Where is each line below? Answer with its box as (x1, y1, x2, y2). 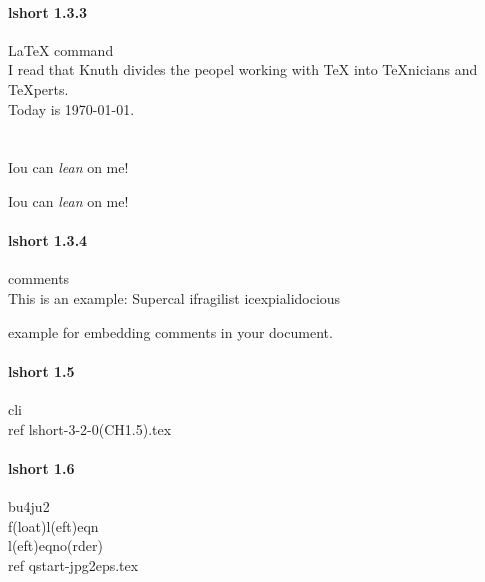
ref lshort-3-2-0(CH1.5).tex (8, 418, 172, 439)
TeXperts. (8, 78, 69, 99)
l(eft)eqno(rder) (8, 535, 103, 556)
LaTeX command (8, 39, 114, 60)
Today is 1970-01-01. (8, 98, 135, 119)
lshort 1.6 (8, 457, 75, 478)
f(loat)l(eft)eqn (8, 515, 99, 536)
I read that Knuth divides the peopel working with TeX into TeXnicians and (8, 59, 478, 80)
